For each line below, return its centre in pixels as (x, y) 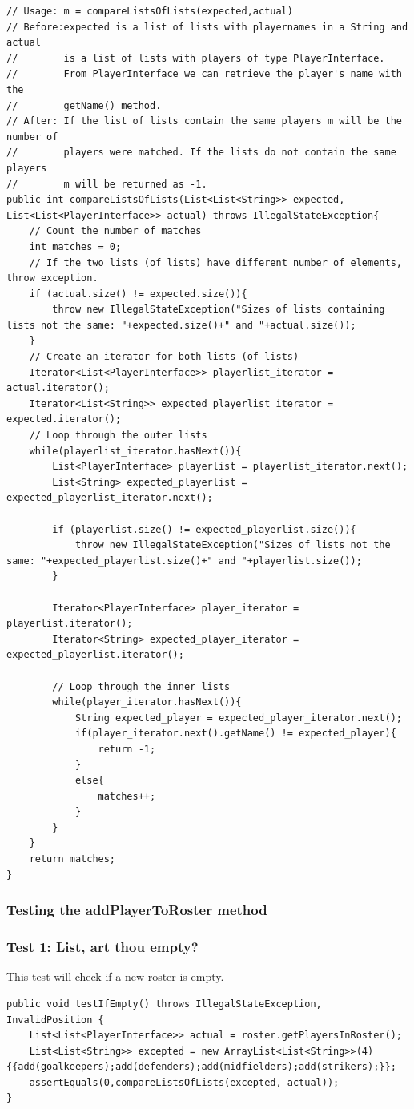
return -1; (127, 749)
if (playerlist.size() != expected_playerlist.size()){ (204, 529)
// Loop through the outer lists (118, 436)
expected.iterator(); (64, 419)
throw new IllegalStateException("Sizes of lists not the (233, 545)
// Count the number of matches (115, 231)
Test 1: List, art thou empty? (102, 947)
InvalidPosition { (55, 1020)
